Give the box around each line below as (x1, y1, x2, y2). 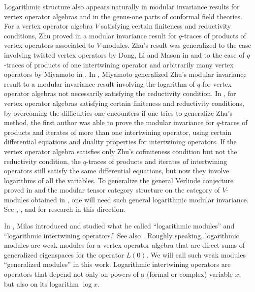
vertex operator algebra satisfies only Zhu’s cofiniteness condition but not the (4, 146, 237, 156)
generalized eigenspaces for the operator (4, 249, 124, 260)
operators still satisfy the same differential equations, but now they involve (4, 165, 229, 176)
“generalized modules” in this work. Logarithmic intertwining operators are (4, 259, 231, 269)
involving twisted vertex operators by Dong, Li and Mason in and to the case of (4, 49, 245, 60)
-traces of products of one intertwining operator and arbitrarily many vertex (4, 59, 234, 69)
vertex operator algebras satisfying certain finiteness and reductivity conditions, (4, 97, 245, 108)
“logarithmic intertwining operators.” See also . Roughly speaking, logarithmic (4, 230, 239, 240)
